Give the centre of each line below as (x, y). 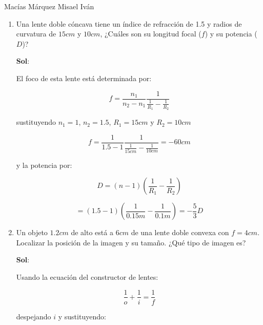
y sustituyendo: (82, 316)
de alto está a (92, 232)
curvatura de (36, 34)
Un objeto (32, 232)
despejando (34, 316)
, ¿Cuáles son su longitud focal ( (151, 34)
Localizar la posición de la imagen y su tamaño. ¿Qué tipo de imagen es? (131, 242)
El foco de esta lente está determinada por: (84, 78)
